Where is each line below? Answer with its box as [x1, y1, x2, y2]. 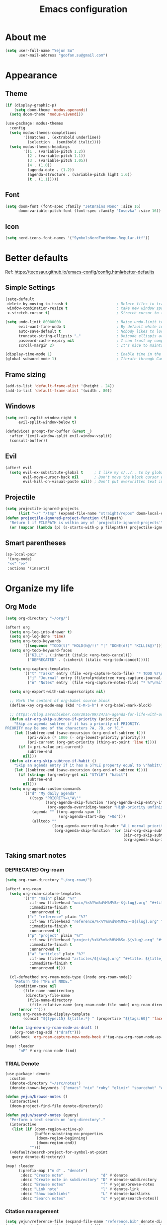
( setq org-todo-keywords [9, 638, 61, 644]
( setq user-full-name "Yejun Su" [5, 48, 75, 53]
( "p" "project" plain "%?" [27, 933, 83, 938]
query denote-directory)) [11, 1154, 66, 1160]
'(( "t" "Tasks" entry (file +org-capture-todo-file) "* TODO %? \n [23, 671, 164, 676]
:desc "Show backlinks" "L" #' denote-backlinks [20, 1192, 150, 1197]
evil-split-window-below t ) [18, 420, 77, 425]
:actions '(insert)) [7, 566, 50, 571]
